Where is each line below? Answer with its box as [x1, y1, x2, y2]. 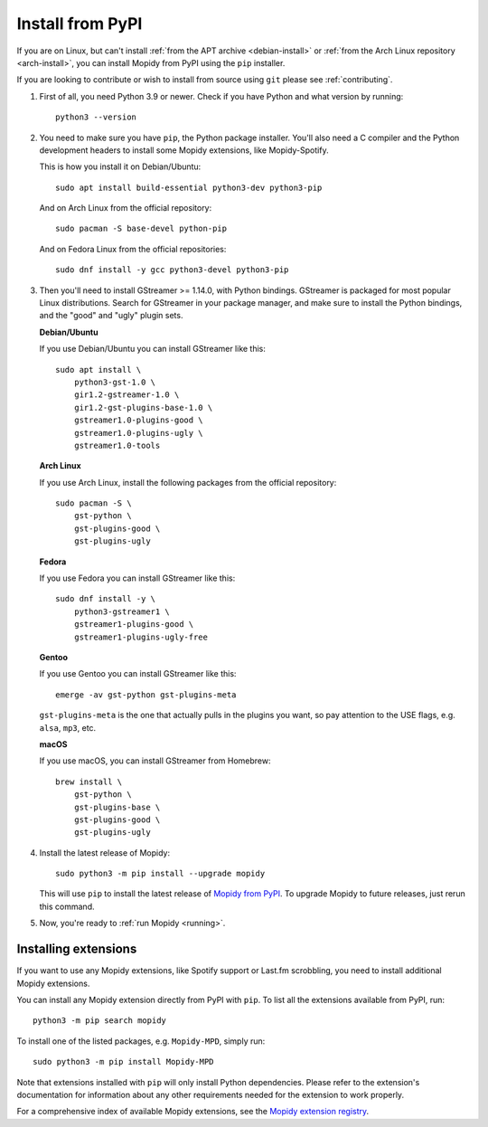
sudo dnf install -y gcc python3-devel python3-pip [55, 265, 289, 275]
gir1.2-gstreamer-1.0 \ [73, 390, 180, 400]
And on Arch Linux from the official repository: [39, 203, 212, 213]
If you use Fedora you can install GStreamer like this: [39, 573, 236, 583]
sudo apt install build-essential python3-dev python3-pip [55, 182, 323, 193]
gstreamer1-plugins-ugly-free [73, 631, 208, 642]
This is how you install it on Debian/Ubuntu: [39, 161, 202, 172]
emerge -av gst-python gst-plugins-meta [55, 689, 237, 700]
